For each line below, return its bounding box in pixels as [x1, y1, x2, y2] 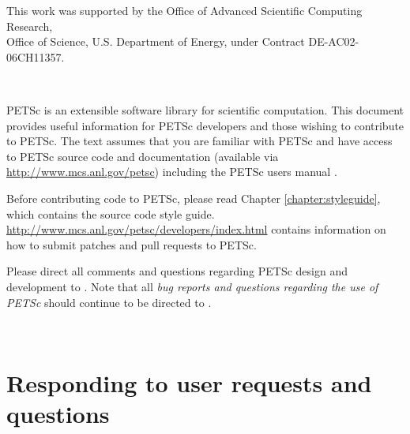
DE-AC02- [308, 33, 359, 50]
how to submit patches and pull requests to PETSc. [6, 236, 257, 253]
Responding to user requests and [6, 366, 372, 398]
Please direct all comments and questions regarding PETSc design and [6, 263, 348, 279]
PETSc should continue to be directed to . [6, 294, 212, 310]
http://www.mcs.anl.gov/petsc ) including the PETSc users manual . [6, 163, 337, 180]
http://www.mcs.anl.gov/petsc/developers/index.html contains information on [6, 221, 386, 238]
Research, [6, 17, 53, 34]
